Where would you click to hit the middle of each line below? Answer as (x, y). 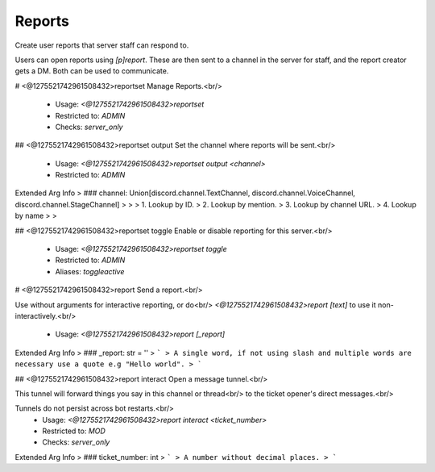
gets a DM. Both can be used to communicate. (92, 71)
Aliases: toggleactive (90, 271)
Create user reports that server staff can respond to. (102, 45)
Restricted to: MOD (74, 431)
